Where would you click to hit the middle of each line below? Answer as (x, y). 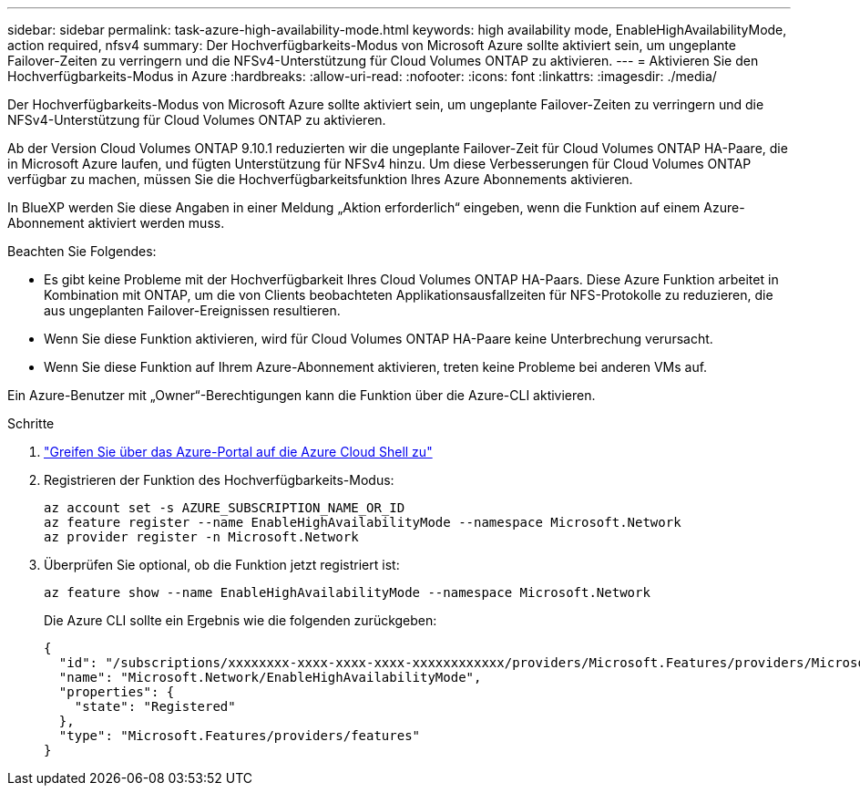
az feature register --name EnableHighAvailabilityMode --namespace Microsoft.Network (363, 522)
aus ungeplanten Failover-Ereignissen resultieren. (192, 310)
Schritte (31, 423)
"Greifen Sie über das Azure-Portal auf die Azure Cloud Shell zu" (238, 452)
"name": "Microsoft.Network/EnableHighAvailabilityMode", (270, 677)
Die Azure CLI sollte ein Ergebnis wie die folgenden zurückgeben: (241, 620)
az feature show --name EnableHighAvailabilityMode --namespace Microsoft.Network (347, 592)
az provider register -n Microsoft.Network (201, 537)
